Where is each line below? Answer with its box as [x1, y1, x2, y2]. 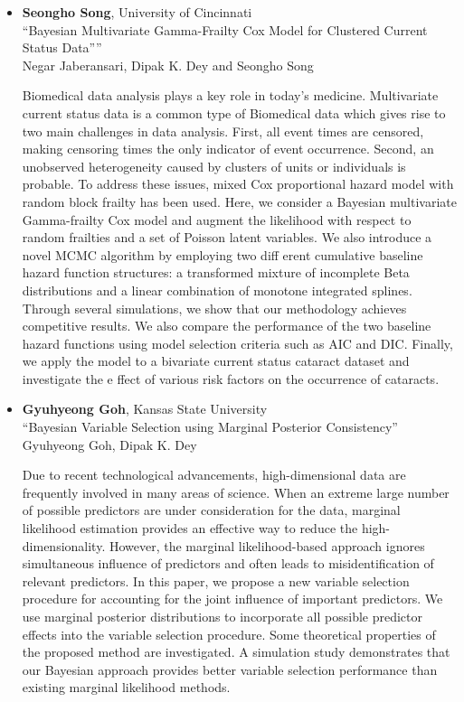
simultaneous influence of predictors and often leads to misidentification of [22, 554, 434, 573]
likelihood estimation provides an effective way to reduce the [22, 519, 358, 538]
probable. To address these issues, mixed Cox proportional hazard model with [22, 174, 454, 193]
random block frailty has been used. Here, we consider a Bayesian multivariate [22, 192, 457, 211]
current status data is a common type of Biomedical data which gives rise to [22, 103, 446, 122]
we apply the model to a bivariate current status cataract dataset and [22, 351, 410, 370]
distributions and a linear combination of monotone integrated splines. [22, 280, 412, 299]
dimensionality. [22, 536, 106, 555]
